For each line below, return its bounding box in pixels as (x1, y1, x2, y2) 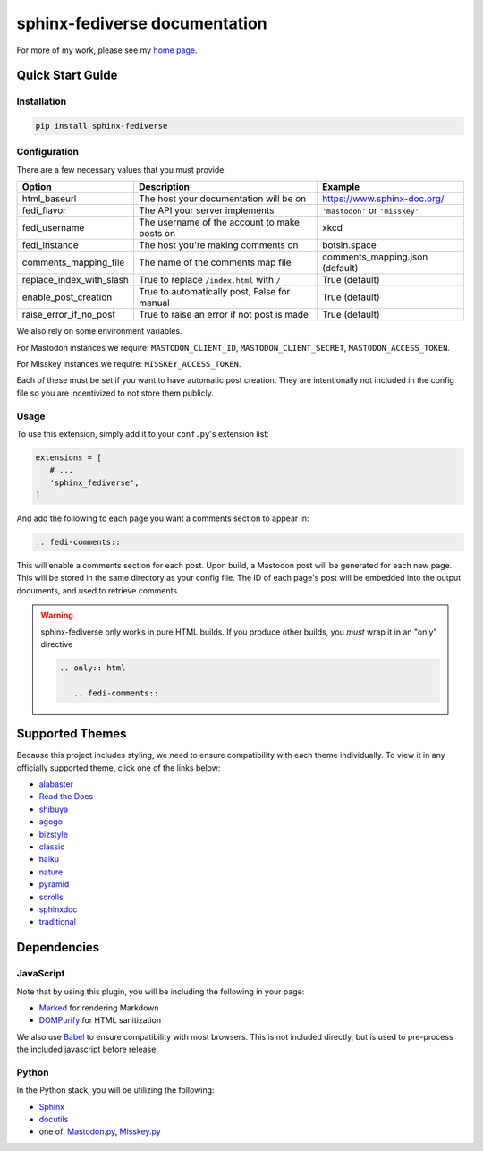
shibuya (38, 804, 69, 814)
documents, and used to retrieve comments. (16, 584, 180, 595)
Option (21, 181, 53, 193)
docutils (38, 1113, 69, 1124)
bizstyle (38, 829, 69, 840)
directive (40, 639, 73, 649)
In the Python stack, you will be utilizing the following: (16, 1085, 215, 1096)
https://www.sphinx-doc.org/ (322, 192, 445, 205)
